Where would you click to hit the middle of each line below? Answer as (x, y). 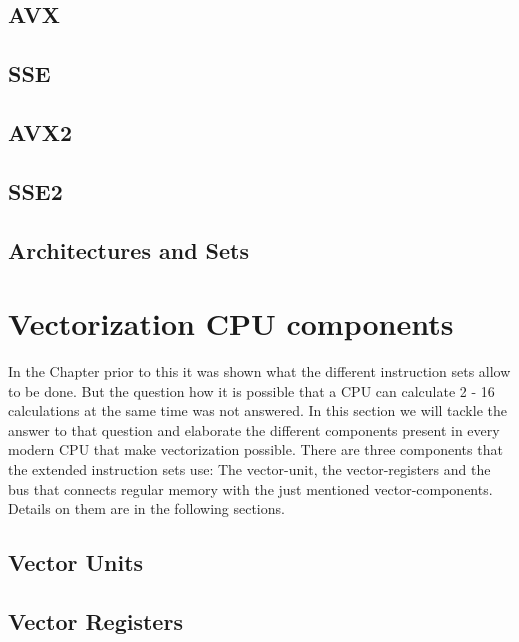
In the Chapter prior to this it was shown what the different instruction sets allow (259, 371)
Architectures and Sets (128, 249)
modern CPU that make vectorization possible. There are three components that (255, 449)
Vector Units (76, 562)
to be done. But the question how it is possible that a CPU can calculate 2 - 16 (251, 390)
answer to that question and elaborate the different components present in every (254, 429)
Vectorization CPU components (231, 323)
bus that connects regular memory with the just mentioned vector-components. (250, 488)
